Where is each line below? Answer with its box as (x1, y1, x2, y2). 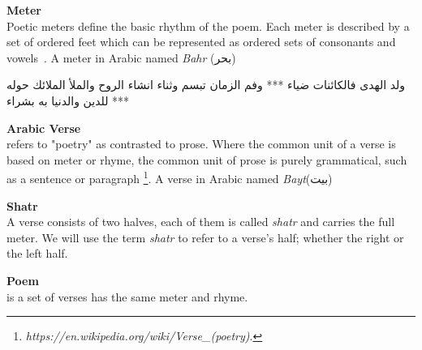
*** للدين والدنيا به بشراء (6, 92, 130, 109)
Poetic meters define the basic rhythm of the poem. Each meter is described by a (6, 17, 410, 34)
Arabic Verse (6, 119, 81, 136)
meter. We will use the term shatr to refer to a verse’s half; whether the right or (6, 228, 404, 245)
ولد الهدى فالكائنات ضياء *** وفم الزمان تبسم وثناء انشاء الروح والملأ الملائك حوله (6, 76, 406, 93)
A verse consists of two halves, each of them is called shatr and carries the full (6, 213, 395, 230)
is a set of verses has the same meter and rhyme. (6, 288, 248, 305)
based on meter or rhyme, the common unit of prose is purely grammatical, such (6, 151, 407, 168)
